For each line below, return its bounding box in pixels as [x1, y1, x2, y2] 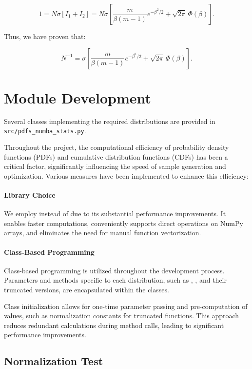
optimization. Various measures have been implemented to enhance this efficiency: [4, 170, 249, 181]
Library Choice [4, 189, 56, 200]
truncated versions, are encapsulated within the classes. [4, 284, 169, 294]
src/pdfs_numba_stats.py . [4, 125, 86, 136]
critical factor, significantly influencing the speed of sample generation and [4, 161, 226, 171]
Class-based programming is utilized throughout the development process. [4, 265, 225, 275]
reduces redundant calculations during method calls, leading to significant [4, 320, 224, 330]
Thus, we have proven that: [4, 31, 86, 41]
